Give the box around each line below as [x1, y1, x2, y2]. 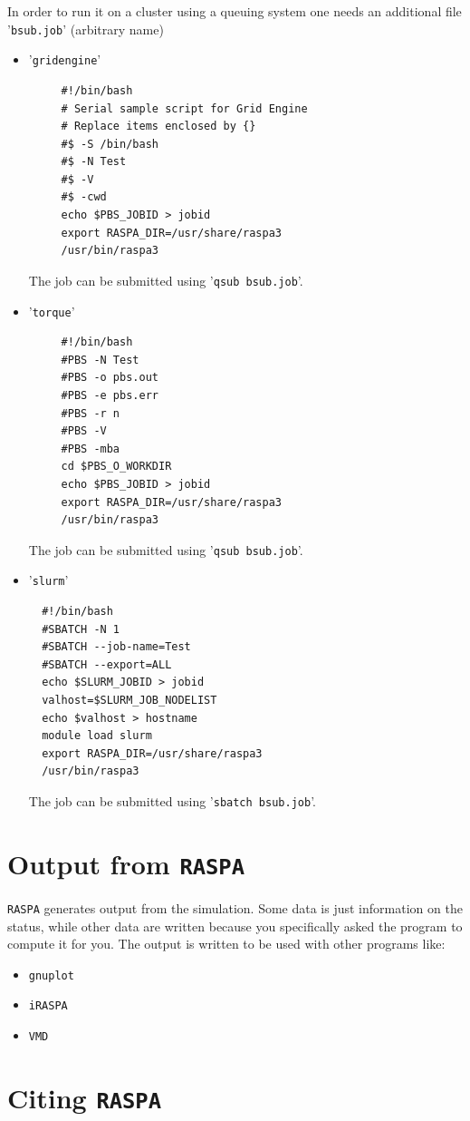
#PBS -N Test [61, 353, 139, 366]
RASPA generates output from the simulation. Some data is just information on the [7, 898, 463, 917]
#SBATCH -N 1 [42, 622, 120, 636]
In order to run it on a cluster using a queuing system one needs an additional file [7, 2, 462, 20]
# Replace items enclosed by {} [61, 120, 256, 133]
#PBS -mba [61, 442, 120, 455]
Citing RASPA [7, 1078, 162, 1116]
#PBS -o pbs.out [61, 371, 158, 385]
